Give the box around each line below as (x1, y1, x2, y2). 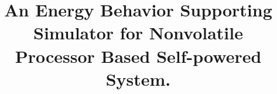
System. (105, 66, 171, 90)
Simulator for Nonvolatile (33, 21, 243, 45)
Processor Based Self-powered (15, 43, 262, 68)
